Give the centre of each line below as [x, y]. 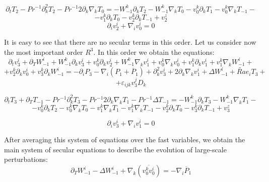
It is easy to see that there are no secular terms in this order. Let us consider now [130, 42]
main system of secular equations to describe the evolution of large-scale [115, 149]
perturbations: [26, 159]
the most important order [44, 52]
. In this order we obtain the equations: [154, 52]
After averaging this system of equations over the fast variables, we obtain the [125, 140]
